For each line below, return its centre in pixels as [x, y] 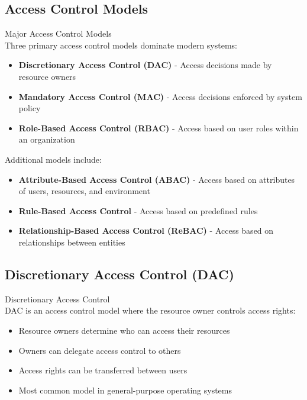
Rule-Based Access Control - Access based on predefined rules [138, 210]
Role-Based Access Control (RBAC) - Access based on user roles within [159, 128]
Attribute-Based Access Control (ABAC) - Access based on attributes [157, 179]
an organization [47, 139]
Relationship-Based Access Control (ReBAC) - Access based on [146, 230]
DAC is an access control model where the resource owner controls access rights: [150, 310]
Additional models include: [53, 159]
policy [30, 108]
